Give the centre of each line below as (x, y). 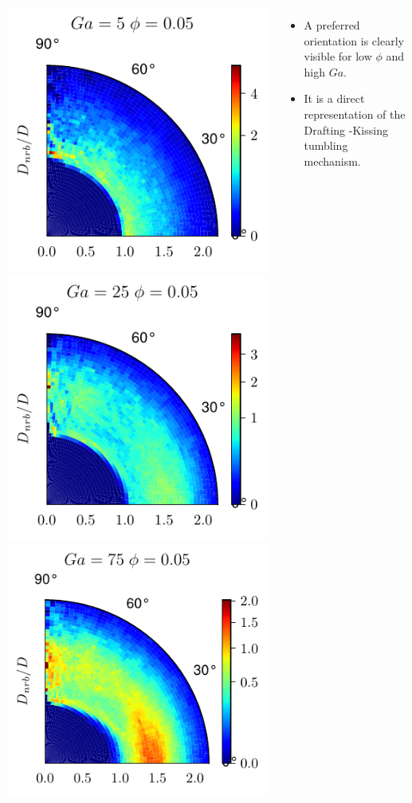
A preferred (332, 25)
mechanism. (332, 161)
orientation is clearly (354, 40)
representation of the (355, 114)
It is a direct (334, 98)
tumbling (326, 145)
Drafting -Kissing (346, 129)
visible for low (338, 56)
